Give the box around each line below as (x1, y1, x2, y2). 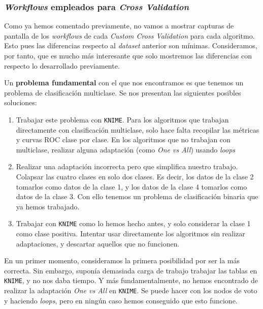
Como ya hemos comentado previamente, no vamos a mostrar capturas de (4, 20, 234, 31)
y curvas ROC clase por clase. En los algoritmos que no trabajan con (16, 134, 231, 145)
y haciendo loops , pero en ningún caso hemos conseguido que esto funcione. (4, 295, 238, 305)
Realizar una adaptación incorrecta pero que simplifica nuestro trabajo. (16, 161, 238, 172)
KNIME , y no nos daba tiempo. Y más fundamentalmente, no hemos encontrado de (4, 275, 258, 286)
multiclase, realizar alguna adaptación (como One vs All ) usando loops (16, 144, 236, 154)
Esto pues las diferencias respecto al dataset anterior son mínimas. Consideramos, (4, 40, 257, 51)
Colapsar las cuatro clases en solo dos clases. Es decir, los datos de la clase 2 (16, 171, 254, 181)
